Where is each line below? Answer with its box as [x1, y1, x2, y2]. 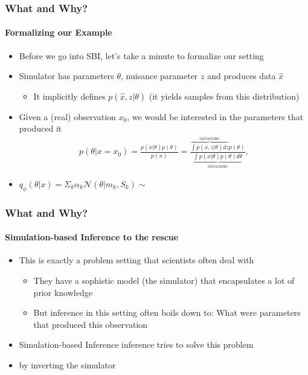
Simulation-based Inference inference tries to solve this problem [19, 338, 254, 351]
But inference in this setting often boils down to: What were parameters [33, 306, 301, 319]
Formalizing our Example [5, 26, 112, 39]
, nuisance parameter [121, 69, 198, 82]
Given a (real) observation [19, 110, 116, 123]
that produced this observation [33, 318, 148, 330]
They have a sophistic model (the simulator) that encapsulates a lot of [33, 274, 295, 286]
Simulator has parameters [19, 69, 114, 82]
